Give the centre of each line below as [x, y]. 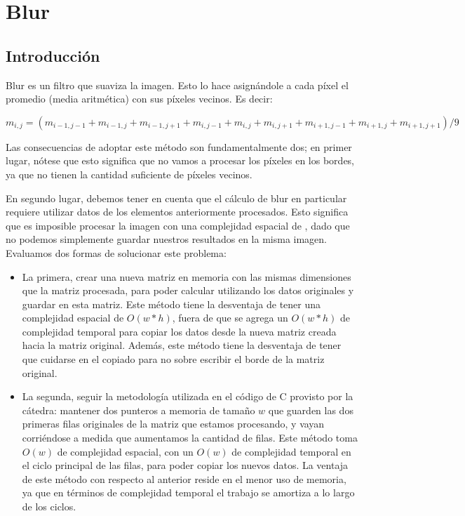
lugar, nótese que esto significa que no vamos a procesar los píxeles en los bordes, [180, 160]
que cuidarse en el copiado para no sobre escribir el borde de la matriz [173, 359]
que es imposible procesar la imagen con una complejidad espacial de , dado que [178, 225]
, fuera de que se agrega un [230, 318]
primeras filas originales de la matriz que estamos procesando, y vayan [173, 424]
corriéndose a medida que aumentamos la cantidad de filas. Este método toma [190, 438]
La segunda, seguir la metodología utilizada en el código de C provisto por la [188, 396]
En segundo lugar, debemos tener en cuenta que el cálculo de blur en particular [176, 198]
